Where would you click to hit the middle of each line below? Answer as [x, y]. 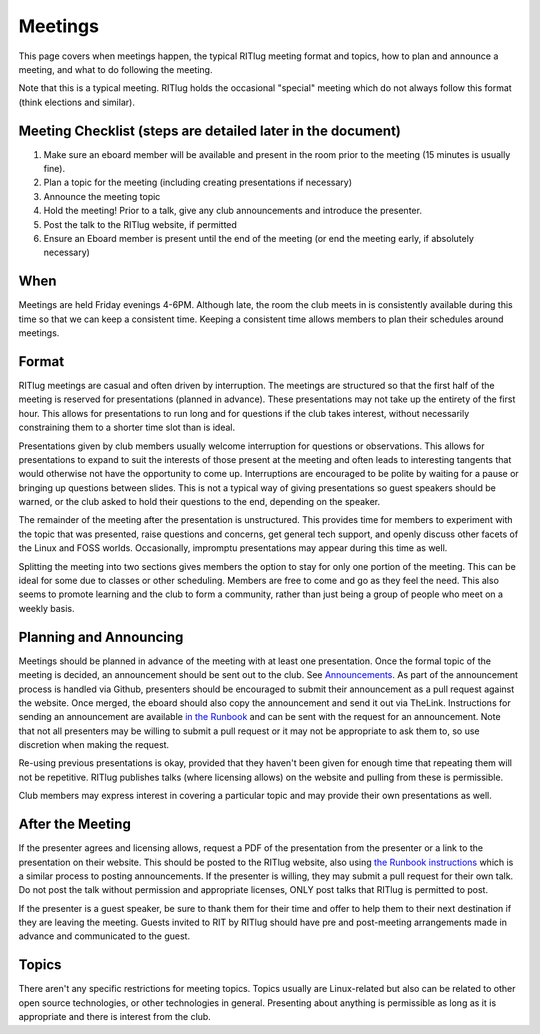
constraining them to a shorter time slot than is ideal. [126, 427]
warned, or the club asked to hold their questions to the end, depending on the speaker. [199, 502]
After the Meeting [75, 824]
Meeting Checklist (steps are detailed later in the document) [210, 130]
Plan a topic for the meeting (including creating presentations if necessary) [198, 182]
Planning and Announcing [101, 636]
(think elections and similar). [76, 102]
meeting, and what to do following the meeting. [115, 69]
